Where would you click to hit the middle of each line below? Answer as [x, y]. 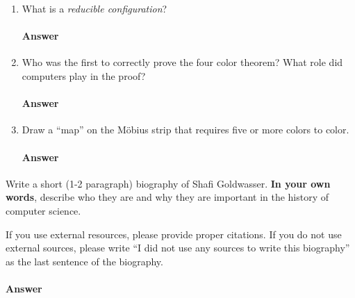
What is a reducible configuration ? [94, 8]
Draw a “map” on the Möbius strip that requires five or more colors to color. [185, 130]
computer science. [43, 210]
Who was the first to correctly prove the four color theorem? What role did [182, 62]
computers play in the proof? [84, 75]
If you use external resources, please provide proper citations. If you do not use [174, 234]
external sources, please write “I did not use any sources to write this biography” [178, 248]
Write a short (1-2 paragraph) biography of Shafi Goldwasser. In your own [168, 183]
